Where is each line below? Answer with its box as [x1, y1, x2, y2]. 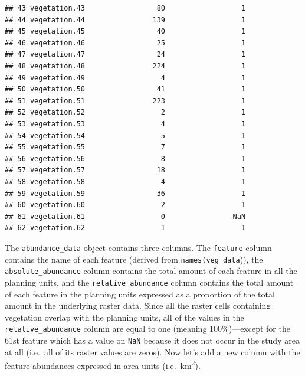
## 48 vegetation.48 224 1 [5, 61, 246, 70]
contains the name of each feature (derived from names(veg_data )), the [5, 253, 263, 265]
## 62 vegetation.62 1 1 [5, 224, 246, 233]
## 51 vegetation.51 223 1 [5, 96, 246, 105]
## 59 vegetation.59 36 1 [5, 189, 246, 198]
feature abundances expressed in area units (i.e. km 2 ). [5, 358, 201, 371]
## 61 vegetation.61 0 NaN [5, 212, 246, 221]
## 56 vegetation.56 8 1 [5, 154, 246, 163]
